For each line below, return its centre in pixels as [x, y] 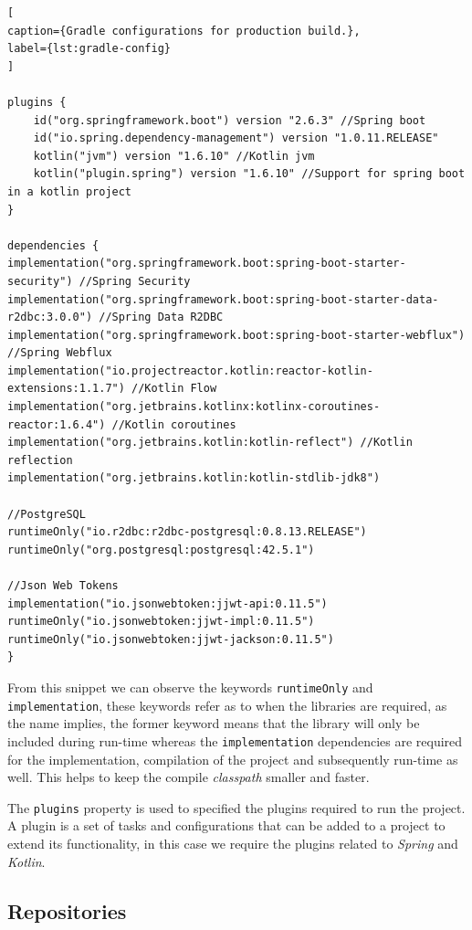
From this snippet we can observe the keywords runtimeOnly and [190, 687]
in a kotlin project [70, 191]
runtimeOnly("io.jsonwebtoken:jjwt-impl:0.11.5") [161, 622]
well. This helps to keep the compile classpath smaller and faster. [189, 777]
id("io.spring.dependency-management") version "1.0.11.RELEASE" [236, 138]
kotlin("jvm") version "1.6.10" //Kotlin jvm [174, 156]
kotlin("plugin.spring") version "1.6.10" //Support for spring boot [249, 174]
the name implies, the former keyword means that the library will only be [214, 723]
